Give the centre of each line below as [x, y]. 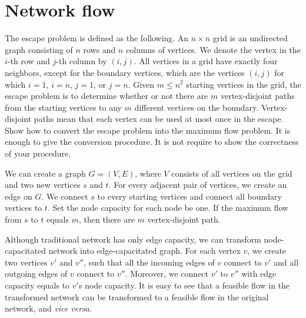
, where [148, 173]
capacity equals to [37, 285]
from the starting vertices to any [63, 107]
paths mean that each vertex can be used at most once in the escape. [159, 119]
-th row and [29, 61]
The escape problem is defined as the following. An [97, 38]
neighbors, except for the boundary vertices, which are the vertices [125, 72]
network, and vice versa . [48, 308]
